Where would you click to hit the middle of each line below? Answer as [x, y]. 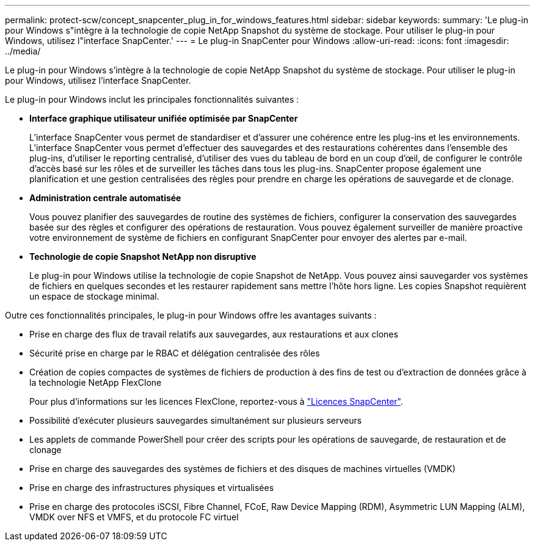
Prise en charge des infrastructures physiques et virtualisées [152, 488]
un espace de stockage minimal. [94, 296]
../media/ [23, 51]
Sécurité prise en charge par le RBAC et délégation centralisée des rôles [175, 353]
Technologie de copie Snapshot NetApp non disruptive [143, 256]
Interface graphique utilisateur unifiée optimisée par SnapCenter [164, 118]
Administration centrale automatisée [105, 198]
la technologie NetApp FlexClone [96, 382]
